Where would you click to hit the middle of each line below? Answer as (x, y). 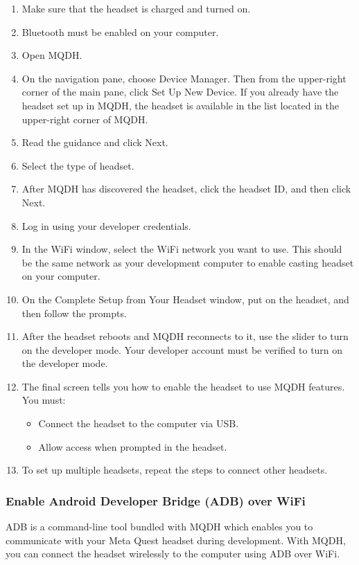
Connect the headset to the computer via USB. (139, 423)
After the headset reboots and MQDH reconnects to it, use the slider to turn (185, 336)
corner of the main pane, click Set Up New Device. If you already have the (180, 92)
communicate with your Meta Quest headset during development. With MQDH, (176, 540)
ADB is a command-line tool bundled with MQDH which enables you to (159, 527)
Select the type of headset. (78, 165)
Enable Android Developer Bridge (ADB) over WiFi (156, 500)
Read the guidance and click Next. (95, 142)
